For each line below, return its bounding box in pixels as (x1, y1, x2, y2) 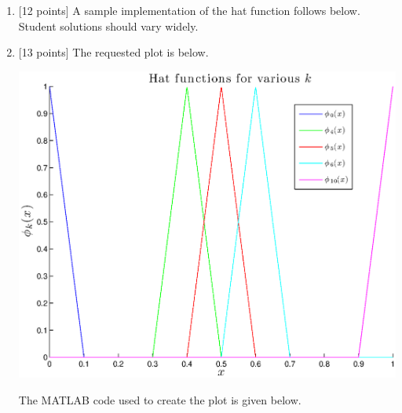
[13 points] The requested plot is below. (18, 44, 209, 60)
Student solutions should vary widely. (18, 17, 199, 34)
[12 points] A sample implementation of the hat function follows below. (18, 2, 360, 18)
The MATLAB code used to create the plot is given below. (18, 391, 301, 408)
